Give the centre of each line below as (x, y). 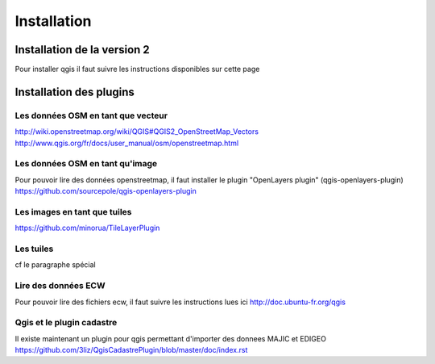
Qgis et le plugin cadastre (66, 323)
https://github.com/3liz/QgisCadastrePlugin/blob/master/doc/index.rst (131, 350)
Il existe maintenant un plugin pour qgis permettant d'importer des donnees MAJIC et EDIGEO (170, 338)
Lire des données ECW (60, 286)
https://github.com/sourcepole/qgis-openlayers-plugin (106, 191)
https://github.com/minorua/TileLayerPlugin (87, 228)
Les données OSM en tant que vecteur (91, 115)
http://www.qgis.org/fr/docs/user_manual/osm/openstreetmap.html (127, 143)
